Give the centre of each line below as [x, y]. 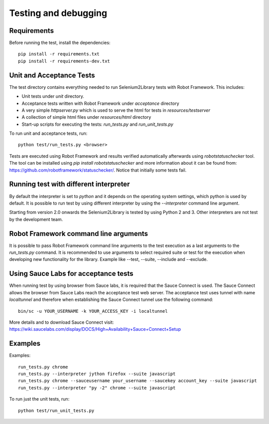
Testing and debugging [58, 13]
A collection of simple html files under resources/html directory [86, 117]
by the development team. [36, 219]
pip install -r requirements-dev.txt [64, 61]
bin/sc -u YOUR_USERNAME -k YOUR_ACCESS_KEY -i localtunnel [93, 311]
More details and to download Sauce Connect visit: [62, 322]
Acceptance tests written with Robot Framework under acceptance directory [100, 103]
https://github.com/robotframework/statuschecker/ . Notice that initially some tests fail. [98, 170]
